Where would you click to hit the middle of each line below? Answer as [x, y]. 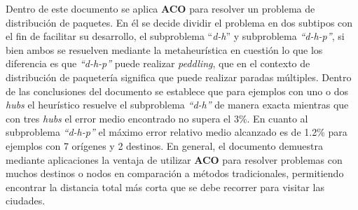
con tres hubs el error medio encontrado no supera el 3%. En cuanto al [157, 118]
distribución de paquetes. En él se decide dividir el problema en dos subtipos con [179, 22]
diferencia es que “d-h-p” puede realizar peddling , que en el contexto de [158, 63]
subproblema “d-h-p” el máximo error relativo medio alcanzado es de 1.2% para [177, 132]
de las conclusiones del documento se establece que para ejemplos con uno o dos [177, 91]
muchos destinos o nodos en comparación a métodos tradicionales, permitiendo [175, 173]
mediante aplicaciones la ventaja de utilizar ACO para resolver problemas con [174, 159]
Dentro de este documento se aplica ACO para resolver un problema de [160, 8]
